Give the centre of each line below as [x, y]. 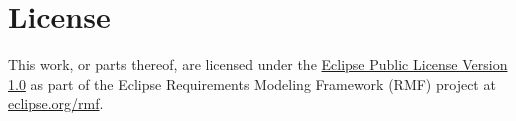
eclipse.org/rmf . [56, 103]
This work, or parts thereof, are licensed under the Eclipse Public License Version [258, 64]
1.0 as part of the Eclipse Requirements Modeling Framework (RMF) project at [252, 83]
